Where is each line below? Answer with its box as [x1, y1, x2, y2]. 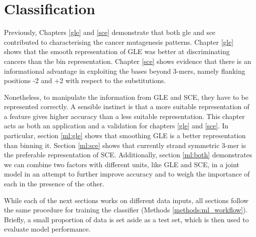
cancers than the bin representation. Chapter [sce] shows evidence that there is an [4, 56, 251, 66]
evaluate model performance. [4, 224, 91, 234]
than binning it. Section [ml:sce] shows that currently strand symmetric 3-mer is [4, 140, 246, 150]
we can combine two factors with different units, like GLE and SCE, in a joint [4, 159, 240, 169]
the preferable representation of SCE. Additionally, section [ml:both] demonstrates [4, 149, 252, 160]
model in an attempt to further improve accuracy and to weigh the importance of [4, 169, 250, 179]
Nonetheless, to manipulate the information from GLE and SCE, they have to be [4, 91, 249, 102]
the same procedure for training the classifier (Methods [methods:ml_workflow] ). [4, 205, 248, 215]
